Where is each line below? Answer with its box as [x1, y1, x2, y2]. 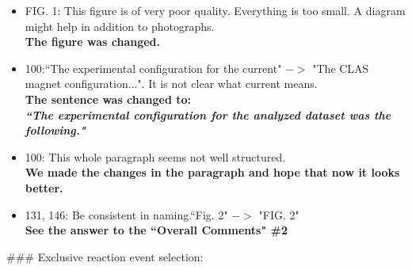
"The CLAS [312, 59, 369, 76]
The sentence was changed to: [25, 90, 192, 107]
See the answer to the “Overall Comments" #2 [25, 222, 288, 238]
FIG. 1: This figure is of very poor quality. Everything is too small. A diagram [25, 2, 406, 18]
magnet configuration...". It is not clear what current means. [25, 75, 318, 92]
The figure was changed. [25, 33, 160, 50]
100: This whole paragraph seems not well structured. [25, 148, 286, 165]
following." [25, 122, 86, 139]
